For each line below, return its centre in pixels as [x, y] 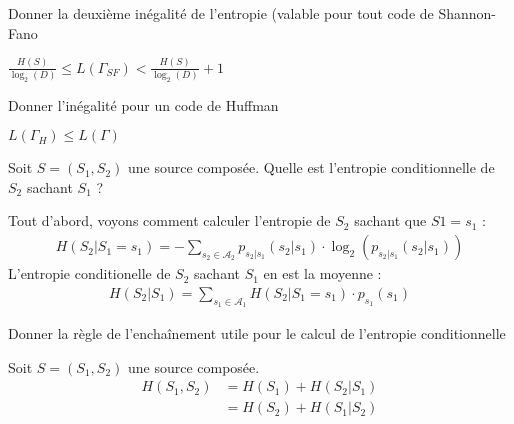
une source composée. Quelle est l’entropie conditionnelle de [311, 167]
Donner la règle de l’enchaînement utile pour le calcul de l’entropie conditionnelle [257, 332]
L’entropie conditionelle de [89, 273]
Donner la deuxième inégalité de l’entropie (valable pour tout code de [221, 13]
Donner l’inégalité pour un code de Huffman [143, 104]
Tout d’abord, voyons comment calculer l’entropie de [169, 220]
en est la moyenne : [322, 273]
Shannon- [467, 13]
